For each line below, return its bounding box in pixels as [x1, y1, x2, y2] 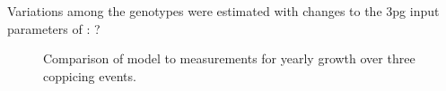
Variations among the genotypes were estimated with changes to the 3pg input [7, 2, 440, 20]
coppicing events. [43, 66, 136, 85]
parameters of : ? [7, 19, 101, 37]
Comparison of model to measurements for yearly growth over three [43, 49, 415, 68]
